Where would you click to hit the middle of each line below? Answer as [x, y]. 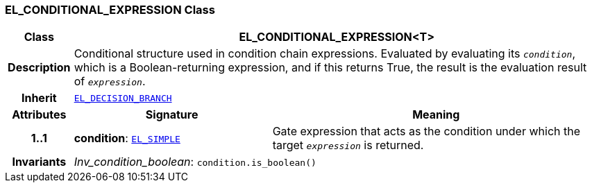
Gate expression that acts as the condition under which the [426, 131]
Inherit [39, 98]
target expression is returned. [348, 145]
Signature [172, 115]
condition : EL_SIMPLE [127, 138]
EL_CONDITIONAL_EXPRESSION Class [110, 10]
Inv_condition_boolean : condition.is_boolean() [195, 162]
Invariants [39, 162]
